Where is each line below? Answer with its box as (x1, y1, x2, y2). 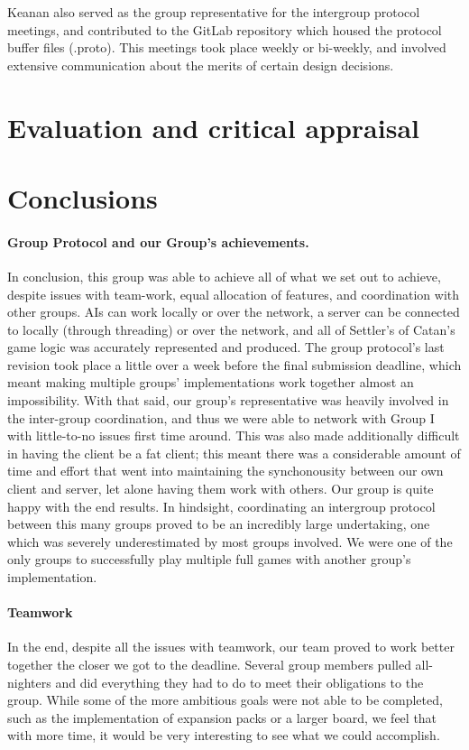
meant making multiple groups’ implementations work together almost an (7, 373, 414, 392)
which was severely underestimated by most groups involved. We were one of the (7, 532, 453, 551)
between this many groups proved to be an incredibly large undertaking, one (7, 514, 430, 533)
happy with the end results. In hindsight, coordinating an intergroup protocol (7, 496, 436, 515)
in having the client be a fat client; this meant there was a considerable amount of (7, 443, 461, 462)
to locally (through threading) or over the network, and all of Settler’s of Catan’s (7, 319, 455, 338)
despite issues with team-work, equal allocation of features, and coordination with (7, 284, 460, 303)
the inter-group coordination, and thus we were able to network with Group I (7, 408, 435, 427)
